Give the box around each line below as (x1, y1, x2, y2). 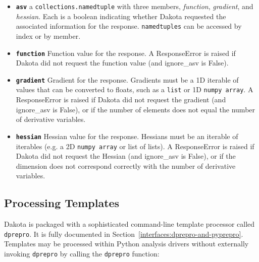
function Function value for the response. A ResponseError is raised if (16, 47, 236, 58)
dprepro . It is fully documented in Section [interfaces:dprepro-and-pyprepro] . (4, 228, 243, 239)
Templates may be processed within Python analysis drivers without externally (4, 238, 249, 249)
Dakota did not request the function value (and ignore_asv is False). (16, 57, 229, 68)
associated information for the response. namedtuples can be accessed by (16, 21, 242, 31)
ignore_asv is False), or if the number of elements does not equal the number (16, 104, 255, 114)
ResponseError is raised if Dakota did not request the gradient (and (16, 94, 226, 105)
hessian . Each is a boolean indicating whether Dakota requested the (16, 11, 226, 21)
